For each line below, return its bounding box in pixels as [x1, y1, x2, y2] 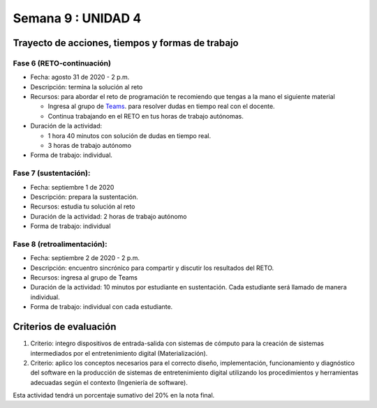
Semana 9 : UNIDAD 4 [13, 10, 142, 26]
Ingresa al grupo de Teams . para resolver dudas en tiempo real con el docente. [47, 102, 275, 111]
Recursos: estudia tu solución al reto [30, 202, 135, 211]
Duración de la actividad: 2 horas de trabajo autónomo [30, 212, 188, 220]
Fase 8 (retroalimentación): [13, 239, 108, 249]
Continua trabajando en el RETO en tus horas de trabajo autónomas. [47, 112, 244, 120]
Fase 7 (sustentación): [13, 168, 91, 178]
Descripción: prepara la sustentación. [30, 192, 139, 201]
